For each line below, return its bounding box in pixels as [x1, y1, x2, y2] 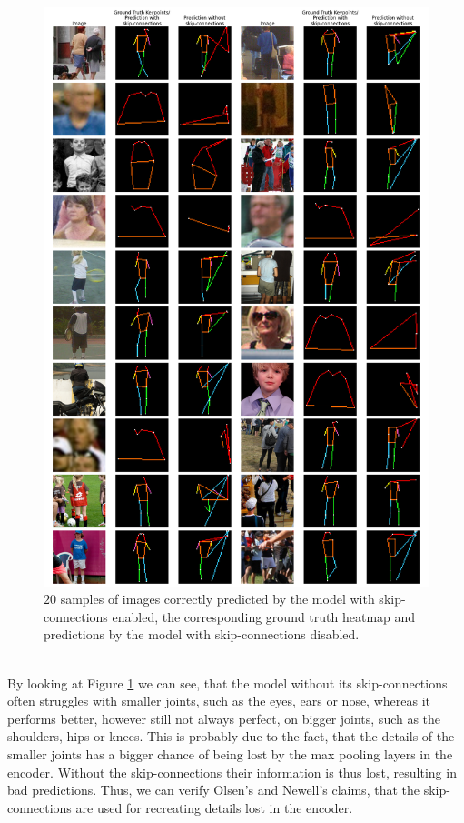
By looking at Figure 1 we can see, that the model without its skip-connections [7, 673, 448, 692]
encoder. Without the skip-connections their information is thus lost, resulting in [7, 762, 457, 781]
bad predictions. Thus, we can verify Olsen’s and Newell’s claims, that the [7, 780, 420, 799]
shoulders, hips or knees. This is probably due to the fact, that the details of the [7, 727, 455, 746]
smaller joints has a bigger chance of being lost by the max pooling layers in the [7, 744, 453, 763]
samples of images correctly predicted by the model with [60, 589, 375, 608]
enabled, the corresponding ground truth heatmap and [112, 607, 416, 626]
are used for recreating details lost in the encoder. [75, 798, 353, 817]
